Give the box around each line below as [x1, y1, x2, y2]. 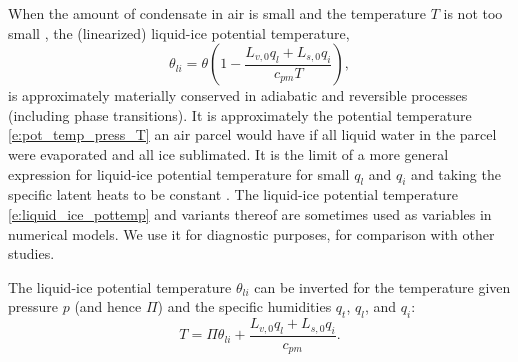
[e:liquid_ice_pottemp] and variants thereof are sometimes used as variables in [8, 203, 492, 224]
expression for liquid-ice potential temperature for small [8, 163, 350, 184]
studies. [8, 243, 55, 264]
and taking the [411, 163, 501, 184]
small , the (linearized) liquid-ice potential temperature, [8, 22, 350, 43]
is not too [443, 3, 503, 23]
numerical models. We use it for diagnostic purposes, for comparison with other [8, 223, 495, 244]
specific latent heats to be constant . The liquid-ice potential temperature [8, 184, 458, 205]
